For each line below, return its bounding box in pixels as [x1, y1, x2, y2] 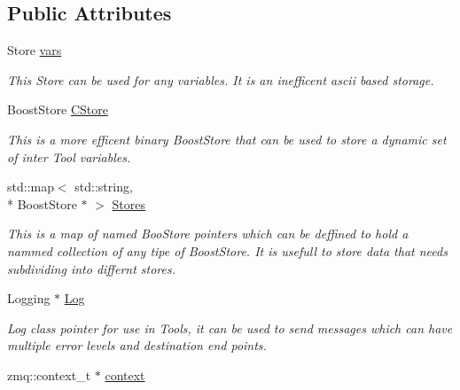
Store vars [7, 41, 62, 59]
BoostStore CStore [7, 100, 108, 119]
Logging [7, 289, 51, 308]
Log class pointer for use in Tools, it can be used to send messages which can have [7, 318, 453, 337]
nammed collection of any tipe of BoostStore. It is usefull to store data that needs [7, 241, 448, 260]
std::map [7, 177, 54, 196]
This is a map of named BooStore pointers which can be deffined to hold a [7, 224, 409, 243]
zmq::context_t [7, 365, 91, 384]
